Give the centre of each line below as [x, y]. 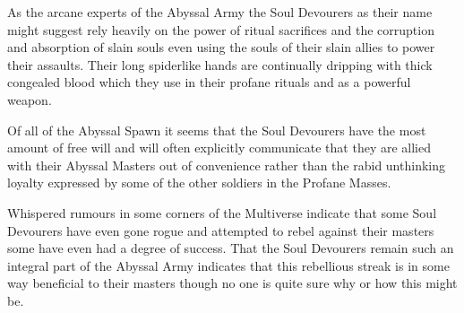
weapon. [30, 99]
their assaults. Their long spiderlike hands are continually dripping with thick [220, 64]
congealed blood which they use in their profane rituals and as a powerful [209, 82]
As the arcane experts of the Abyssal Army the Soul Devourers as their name [220, 12]
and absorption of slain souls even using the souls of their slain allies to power [221, 47]
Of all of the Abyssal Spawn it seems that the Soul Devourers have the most [217, 130]
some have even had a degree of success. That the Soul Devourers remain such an [231, 248]
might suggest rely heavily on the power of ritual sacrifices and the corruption [221, 29]
